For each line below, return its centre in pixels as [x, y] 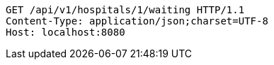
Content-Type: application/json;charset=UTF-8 [137, 21]
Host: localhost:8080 [65, 32]
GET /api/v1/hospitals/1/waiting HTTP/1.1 [125, 10]
